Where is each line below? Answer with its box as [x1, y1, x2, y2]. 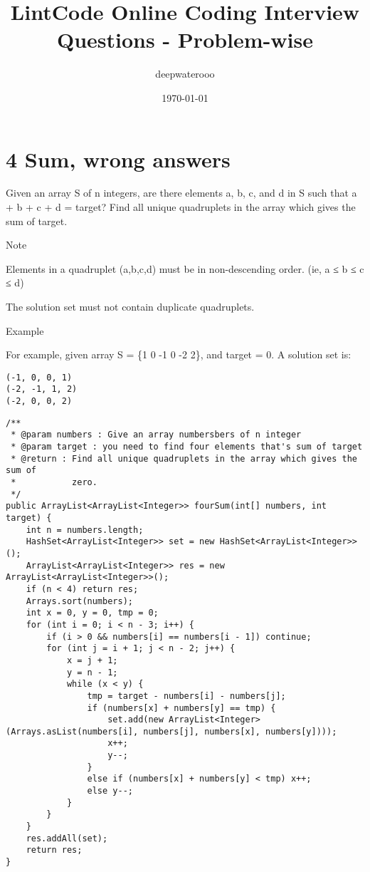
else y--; [87, 786, 133, 796]
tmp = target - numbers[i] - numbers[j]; [87, 690, 286, 701]
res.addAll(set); [26, 833, 108, 844]
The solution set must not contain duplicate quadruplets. [6, 299, 255, 313]
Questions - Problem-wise [56, 25, 314, 54]
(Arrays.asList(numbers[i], [6, 726, 139, 737]
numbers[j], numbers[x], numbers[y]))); [143, 726, 337, 737]
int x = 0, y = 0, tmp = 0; [26, 608, 159, 618]
